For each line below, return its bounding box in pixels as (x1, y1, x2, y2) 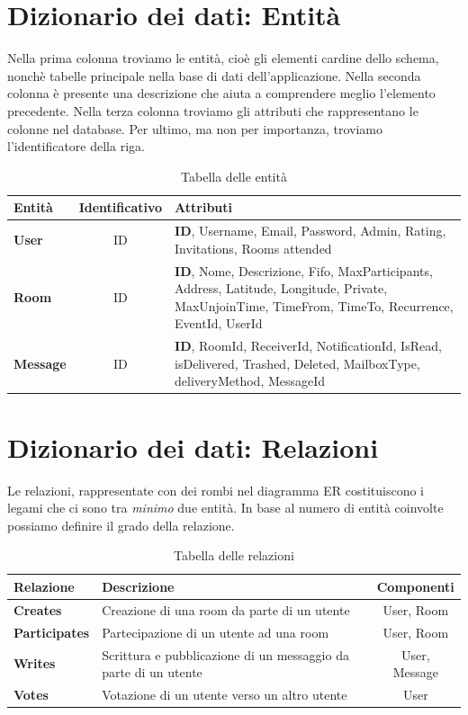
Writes (13, 654, 56, 673)
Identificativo (78, 198, 163, 217)
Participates (13, 622, 90, 641)
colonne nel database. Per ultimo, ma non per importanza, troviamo (7, 119, 382, 138)
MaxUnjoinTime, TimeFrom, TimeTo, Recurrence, (175, 296, 454, 315)
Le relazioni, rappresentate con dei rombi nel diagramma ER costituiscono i (7, 480, 424, 499)
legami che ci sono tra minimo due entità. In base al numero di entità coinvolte (7, 498, 444, 517)
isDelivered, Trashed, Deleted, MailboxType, (175, 353, 420, 372)
